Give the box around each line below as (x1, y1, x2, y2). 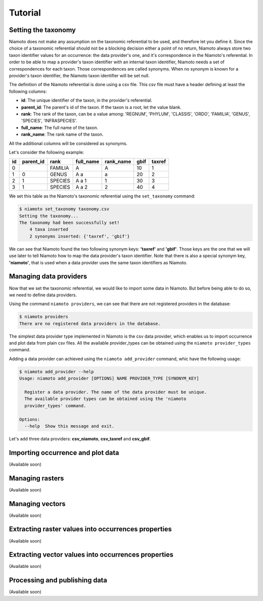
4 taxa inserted (29, 227, 68, 232)
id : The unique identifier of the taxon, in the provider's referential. (21, 97, 153, 103)
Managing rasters (9, 474, 64, 482)
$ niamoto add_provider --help (19, 369, 94, 374)
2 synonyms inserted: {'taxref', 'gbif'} (29, 234, 130, 239)
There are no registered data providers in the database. (19, 321, 161, 326)
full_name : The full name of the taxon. (21, 125, 98, 130)
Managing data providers (9, 273, 87, 281)
